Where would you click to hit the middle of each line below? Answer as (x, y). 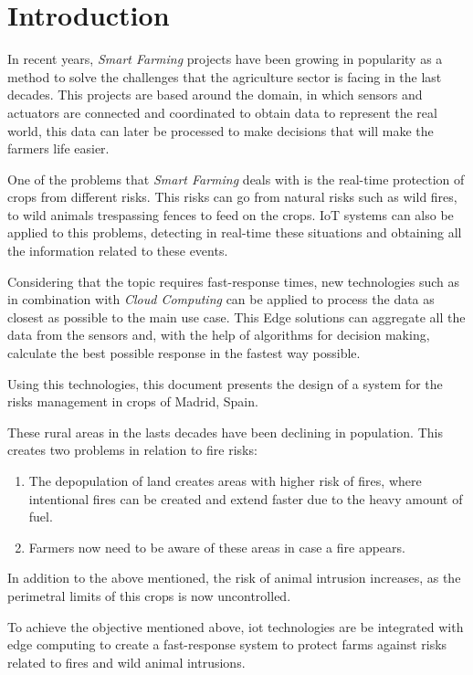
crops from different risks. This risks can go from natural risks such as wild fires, (232, 197)
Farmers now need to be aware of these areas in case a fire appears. (217, 547)
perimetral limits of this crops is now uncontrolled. (149, 595)
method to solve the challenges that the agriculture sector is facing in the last (225, 76)
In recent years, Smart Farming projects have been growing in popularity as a (225, 59)
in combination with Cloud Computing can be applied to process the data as (221, 299)
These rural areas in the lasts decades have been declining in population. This (225, 432)
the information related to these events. (118, 251)
